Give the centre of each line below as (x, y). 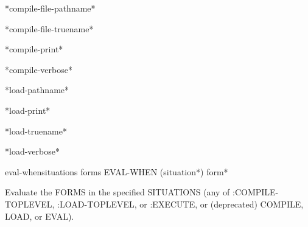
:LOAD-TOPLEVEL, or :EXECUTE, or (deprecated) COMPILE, (180, 204)
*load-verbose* (32, 151)
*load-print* (28, 110)
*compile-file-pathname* (50, 8)
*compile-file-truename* (49, 28)
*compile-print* (34, 49)
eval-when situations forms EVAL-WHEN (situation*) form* (117, 171)
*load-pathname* (37, 90)
